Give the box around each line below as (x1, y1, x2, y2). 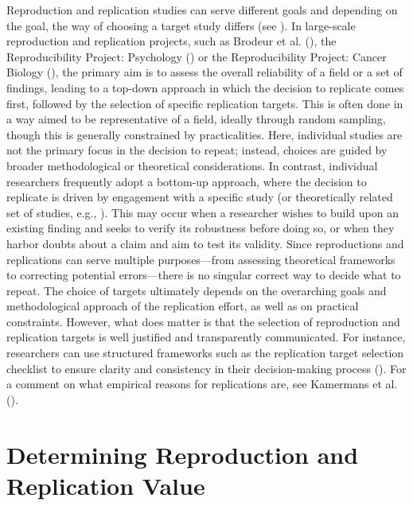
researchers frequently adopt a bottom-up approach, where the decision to (6, 173, 367, 189)
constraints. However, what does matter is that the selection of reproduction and (6, 313, 400, 329)
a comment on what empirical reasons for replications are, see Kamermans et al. (6, 376, 398, 392)
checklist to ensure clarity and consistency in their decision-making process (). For (6, 360, 407, 376)
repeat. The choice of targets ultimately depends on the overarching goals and (6, 282, 387, 298)
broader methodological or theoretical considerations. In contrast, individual (6, 157, 378, 173)
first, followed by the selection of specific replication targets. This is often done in (6, 95, 403, 111)
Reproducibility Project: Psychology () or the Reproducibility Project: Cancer (6, 48, 387, 64)
